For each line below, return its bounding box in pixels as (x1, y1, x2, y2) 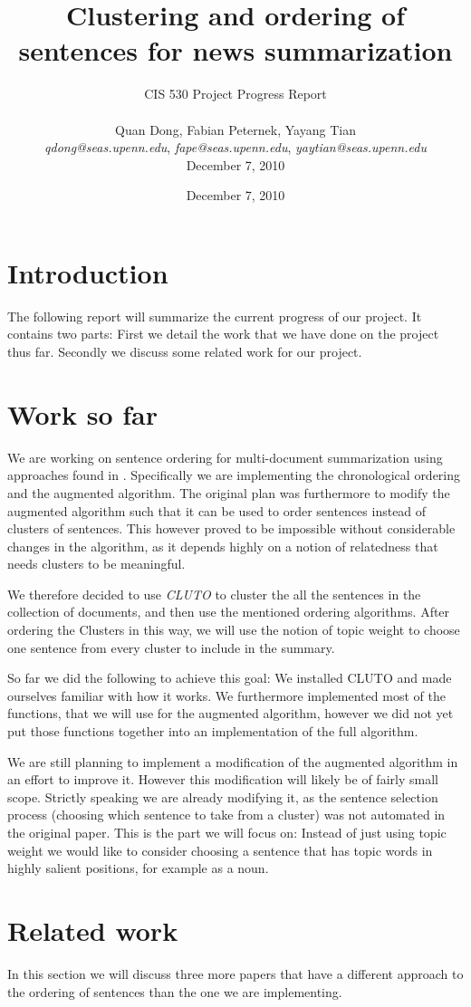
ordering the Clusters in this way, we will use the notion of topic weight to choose (7, 620, 460, 639)
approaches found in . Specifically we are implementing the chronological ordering (7, 465, 461, 484)
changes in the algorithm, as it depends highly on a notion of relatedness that (7, 536, 438, 555)
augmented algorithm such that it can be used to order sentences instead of (7, 501, 427, 520)
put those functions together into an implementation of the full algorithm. (7, 722, 418, 741)
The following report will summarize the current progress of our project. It (7, 306, 422, 325)
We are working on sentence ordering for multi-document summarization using (7, 447, 443, 466)
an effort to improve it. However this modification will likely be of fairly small (7, 770, 438, 789)
